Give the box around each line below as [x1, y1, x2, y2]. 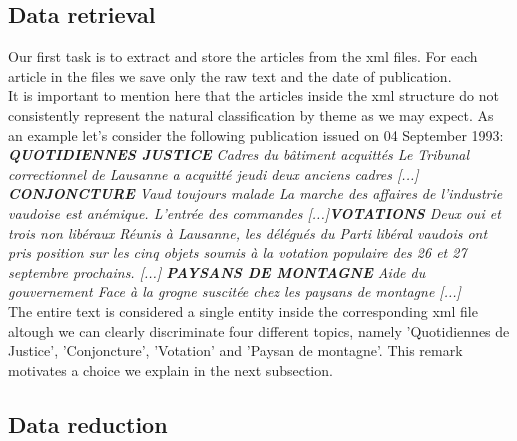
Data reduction [8, 408, 168, 439]
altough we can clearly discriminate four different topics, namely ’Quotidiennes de [8, 320, 510, 341]
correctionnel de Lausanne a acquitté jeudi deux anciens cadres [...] [8, 163, 419, 184]
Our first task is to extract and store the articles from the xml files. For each [8, 46, 478, 67]
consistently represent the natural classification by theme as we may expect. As [8, 104, 494, 125]
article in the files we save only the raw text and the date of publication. [8, 65, 452, 86]
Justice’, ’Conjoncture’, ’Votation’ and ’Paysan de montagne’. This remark [8, 340, 463, 361]
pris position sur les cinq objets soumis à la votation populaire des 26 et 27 [8, 242, 467, 263]
